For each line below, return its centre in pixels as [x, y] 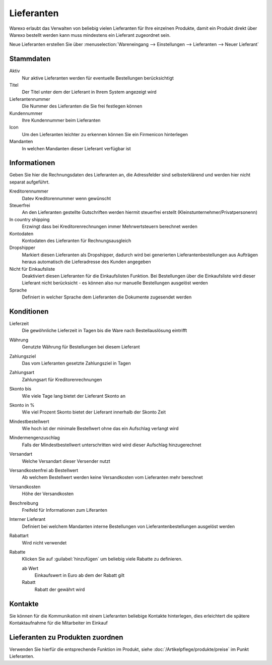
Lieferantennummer [30, 99]
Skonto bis [20, 389]
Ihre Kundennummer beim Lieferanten [61, 120]
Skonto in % [22, 405]
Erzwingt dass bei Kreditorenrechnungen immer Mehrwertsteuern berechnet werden [110, 226]
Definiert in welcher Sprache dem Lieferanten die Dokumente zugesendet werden [107, 297]
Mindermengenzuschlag [35, 438]
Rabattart [19, 536]
